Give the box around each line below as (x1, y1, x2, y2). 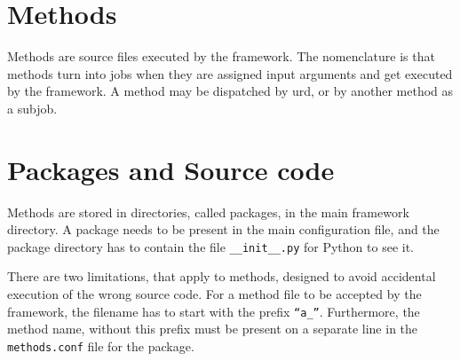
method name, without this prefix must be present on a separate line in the (7, 319, 418, 338)
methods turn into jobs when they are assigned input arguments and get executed (7, 64, 453, 82)
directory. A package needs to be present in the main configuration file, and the (7, 220, 440, 239)
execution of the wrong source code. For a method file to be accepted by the (7, 285, 422, 303)
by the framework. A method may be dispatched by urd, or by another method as (7, 82, 454, 100)
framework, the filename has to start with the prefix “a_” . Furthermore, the (7, 302, 420, 320)
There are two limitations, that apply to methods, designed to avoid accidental (7, 267, 436, 286)
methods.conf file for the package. (7, 336, 194, 355)
